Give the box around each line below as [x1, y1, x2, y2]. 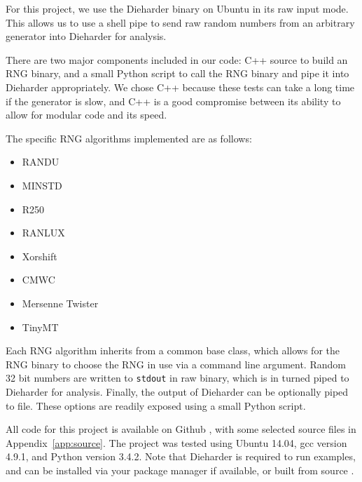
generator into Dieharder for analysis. [6, 29, 167, 43]
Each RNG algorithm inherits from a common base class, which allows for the [6, 343, 340, 358]
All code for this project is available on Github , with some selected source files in [6, 422, 356, 436]
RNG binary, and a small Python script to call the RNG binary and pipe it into [6, 66, 349, 81]
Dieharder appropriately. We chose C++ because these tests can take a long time [6, 79, 355, 94]
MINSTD [22, 178, 62, 192]
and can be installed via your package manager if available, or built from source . [6, 462, 354, 477]
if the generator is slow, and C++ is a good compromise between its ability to [6, 93, 341, 108]
